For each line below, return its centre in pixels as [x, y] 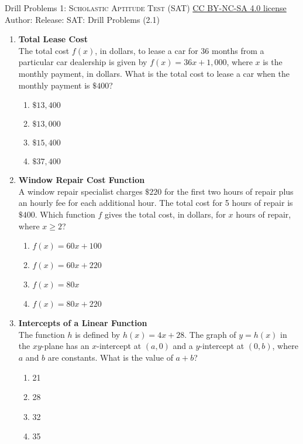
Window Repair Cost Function [82, 180]
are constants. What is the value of [110, 357]
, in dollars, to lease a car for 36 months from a [180, 50]
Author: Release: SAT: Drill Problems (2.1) [82, 19]
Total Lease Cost [53, 39]
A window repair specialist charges [80, 191]
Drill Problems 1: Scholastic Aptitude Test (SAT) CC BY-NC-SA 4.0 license [146, 8]
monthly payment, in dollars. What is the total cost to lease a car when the [154, 73]
